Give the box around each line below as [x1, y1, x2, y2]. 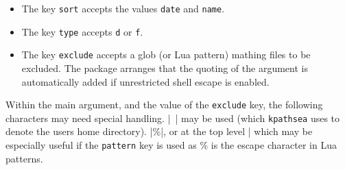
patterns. [5, 151, 43, 165]
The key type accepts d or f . [21, 24, 143, 38]
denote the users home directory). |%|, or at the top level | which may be [5, 124, 313, 138]
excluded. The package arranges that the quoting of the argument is [21, 60, 308, 75]
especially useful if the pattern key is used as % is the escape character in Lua [5, 138, 337, 152]
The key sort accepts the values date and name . [21, 1, 225, 15]
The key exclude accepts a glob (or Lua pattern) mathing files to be [21, 47, 311, 62]
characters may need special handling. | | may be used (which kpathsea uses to [5, 110, 340, 125]
